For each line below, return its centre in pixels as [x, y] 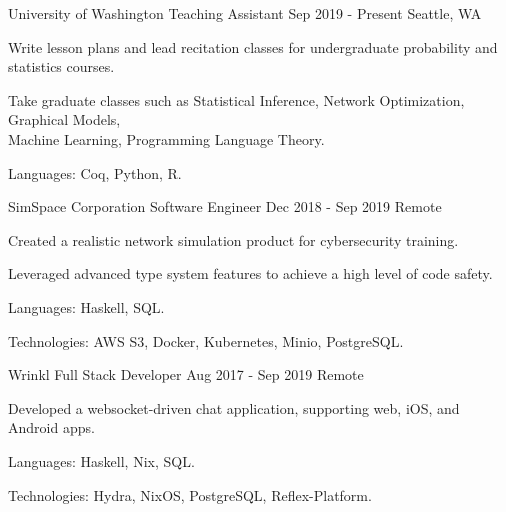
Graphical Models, [64, 119]
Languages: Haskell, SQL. [86, 306]
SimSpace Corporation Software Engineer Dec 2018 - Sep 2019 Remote [225, 206]
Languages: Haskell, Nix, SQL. [101, 460]
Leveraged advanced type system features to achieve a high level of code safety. [250, 273]
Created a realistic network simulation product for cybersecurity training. [233, 239]
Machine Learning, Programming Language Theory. [166, 138]
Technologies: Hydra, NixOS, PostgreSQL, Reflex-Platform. [190, 494]
